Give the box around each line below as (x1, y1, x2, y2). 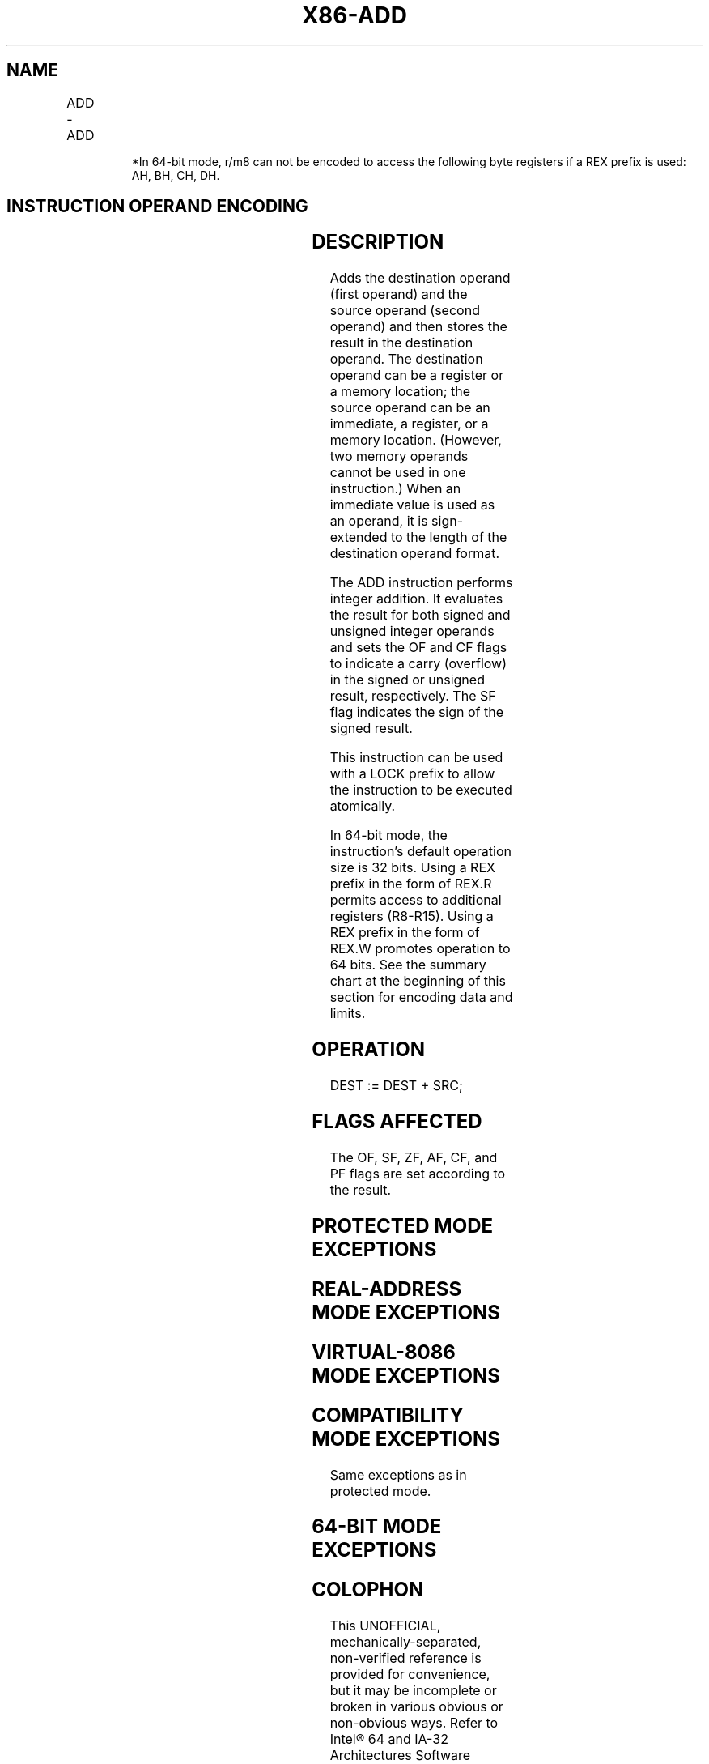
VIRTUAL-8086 (312, 1340, 456, 1364)
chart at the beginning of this (329, 973, 506, 990)
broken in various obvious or (329, 1698, 503, 1715)
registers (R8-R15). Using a (329, 908, 494, 925)
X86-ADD (302, 2, 407, 29)
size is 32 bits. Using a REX (329, 859, 495, 876)
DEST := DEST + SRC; (329, 1077, 463, 1094)
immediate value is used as (329, 496, 495, 513)
